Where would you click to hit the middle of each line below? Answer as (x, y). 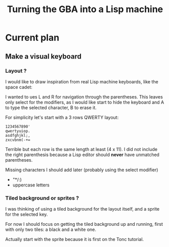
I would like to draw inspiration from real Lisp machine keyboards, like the (82, 81)
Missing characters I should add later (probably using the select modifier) (82, 170)
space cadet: (19, 87)
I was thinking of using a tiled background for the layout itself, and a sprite (82, 209)
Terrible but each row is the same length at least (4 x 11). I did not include (81, 149)
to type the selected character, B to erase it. (51, 108)
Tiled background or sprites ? (42, 198)
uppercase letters (31, 185)
